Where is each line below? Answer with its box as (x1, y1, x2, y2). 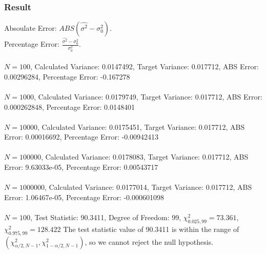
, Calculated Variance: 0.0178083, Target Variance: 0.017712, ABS (40, 151, 249, 162)
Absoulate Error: (4, 23, 57, 33)
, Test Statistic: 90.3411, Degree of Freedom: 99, (30, 212, 181, 223)
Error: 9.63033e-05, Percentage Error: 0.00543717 (4, 162, 158, 172)
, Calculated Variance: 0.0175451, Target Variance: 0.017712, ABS (37, 121, 245, 132)
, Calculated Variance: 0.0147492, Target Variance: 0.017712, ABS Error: (30, 61, 259, 72)
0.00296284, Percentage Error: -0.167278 (4, 71, 130, 82)
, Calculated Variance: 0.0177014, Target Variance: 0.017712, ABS (44, 182, 252, 192)
